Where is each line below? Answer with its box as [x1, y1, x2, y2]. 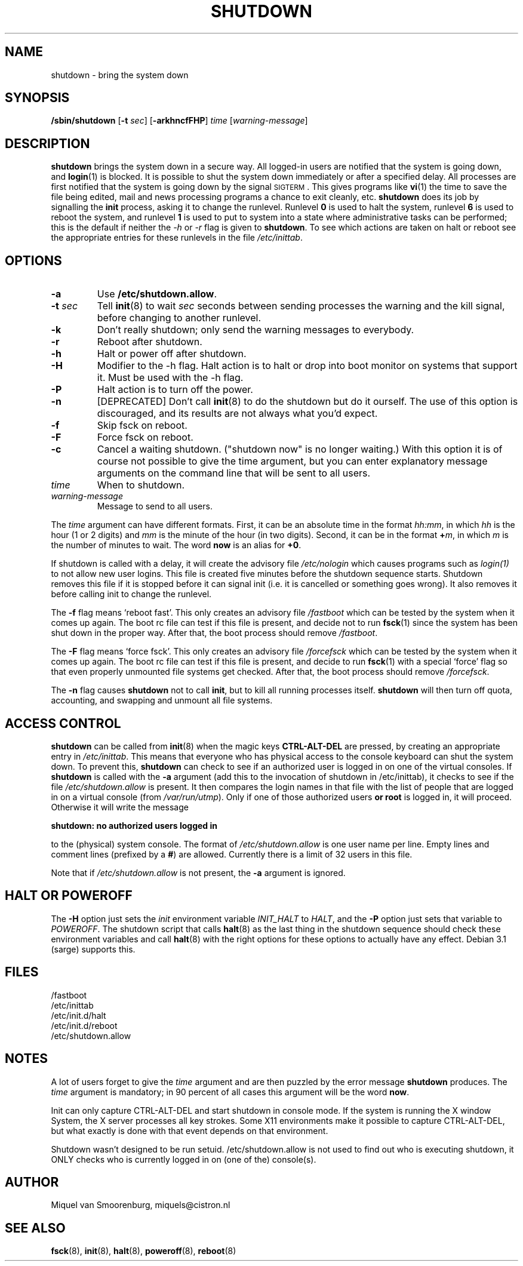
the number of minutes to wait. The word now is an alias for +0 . [51, 540, 302, 551]
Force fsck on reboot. [97, 431, 193, 444]
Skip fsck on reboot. [97, 419, 187, 432]
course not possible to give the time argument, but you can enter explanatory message [97, 455, 488, 468]
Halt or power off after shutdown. [97, 348, 247, 360]
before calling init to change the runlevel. [51, 589, 212, 600]
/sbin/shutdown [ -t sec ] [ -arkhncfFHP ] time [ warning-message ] [51, 115, 308, 126]
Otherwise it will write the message [51, 801, 189, 812]
